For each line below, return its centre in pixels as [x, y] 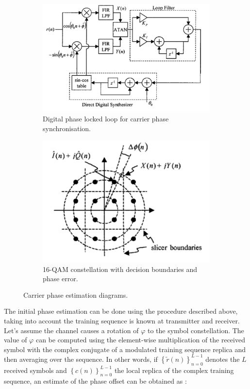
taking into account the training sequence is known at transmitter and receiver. [122, 321]
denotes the [223, 359]
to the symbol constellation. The [196, 330]
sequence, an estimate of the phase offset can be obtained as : [95, 381]
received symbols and [35, 370]
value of [16, 340]
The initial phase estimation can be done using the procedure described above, [121, 311]
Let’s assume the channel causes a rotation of [71, 330]
